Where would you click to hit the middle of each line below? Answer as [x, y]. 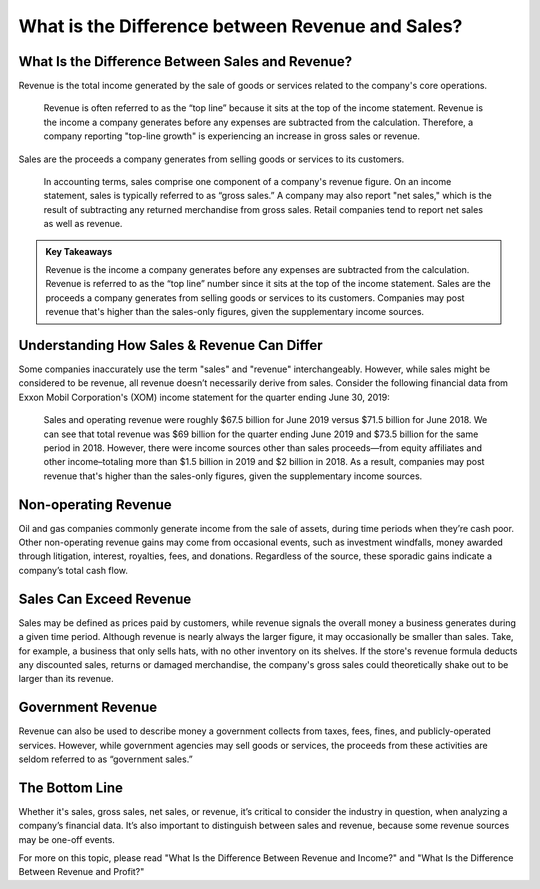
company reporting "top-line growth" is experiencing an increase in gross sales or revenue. [231, 136]
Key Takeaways [79, 251]
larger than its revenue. [66, 679]
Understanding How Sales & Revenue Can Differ [170, 345]
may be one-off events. [66, 839]
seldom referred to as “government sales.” [106, 759]
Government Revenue [88, 707]
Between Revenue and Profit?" [81, 872]
